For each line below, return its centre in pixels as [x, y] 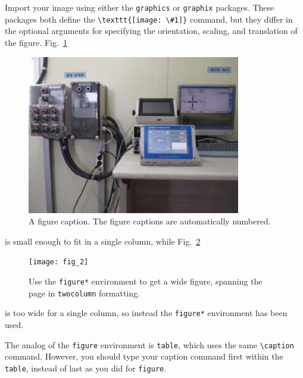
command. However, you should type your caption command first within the [144, 356]
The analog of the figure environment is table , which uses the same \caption [149, 344]
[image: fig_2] [59, 262]
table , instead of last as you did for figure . [86, 368]
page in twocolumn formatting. [84, 293]
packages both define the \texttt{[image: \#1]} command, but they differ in [149, 19]
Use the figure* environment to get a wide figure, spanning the [146, 281]
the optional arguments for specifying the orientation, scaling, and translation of [151, 31]
